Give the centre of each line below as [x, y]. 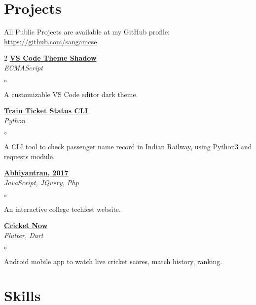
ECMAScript [23, 67]
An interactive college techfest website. [62, 209]
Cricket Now [26, 225]
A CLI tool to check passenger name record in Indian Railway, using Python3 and [128, 147]
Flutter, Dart [24, 235]
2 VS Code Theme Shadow [50, 58]
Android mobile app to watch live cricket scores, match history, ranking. [113, 261]
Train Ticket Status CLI [46, 111]
